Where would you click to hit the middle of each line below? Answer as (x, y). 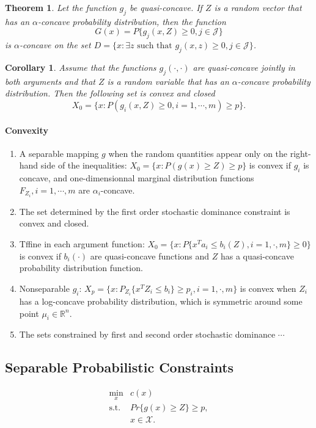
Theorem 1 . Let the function (61, 7)
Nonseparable (44, 288)
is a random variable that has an (168, 81)
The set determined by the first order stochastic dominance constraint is (155, 211)
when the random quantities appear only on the (198, 153)
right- (300, 153)
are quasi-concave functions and (150, 256)
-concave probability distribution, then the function (132, 21)
